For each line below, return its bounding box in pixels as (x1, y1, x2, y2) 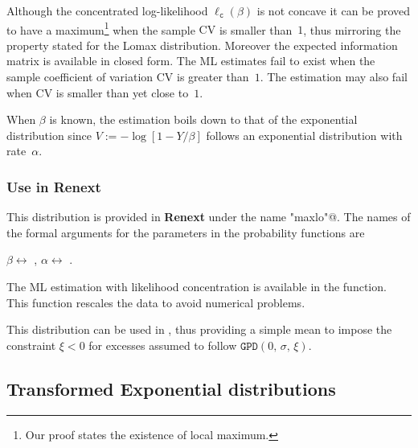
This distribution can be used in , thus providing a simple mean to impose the (6, 321, 392, 338)
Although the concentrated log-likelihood (6, 2, 208, 18)
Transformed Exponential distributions (6, 376, 336, 401)
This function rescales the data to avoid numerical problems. (6, 294, 305, 310)
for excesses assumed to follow (88, 336, 237, 353)
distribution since (6, 126, 92, 143)
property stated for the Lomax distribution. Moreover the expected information (6, 36, 398, 53)
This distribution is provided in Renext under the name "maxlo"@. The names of (6, 208, 411, 225)
